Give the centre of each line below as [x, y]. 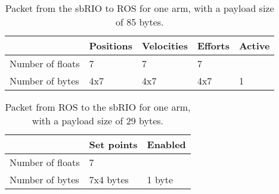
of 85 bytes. [139, 22]
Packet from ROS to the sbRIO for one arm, [98, 107]
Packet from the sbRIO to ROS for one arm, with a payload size [139, 8]
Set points [113, 144]
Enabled [166, 144]
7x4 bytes [109, 179]
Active [254, 46]
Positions [111, 46]
